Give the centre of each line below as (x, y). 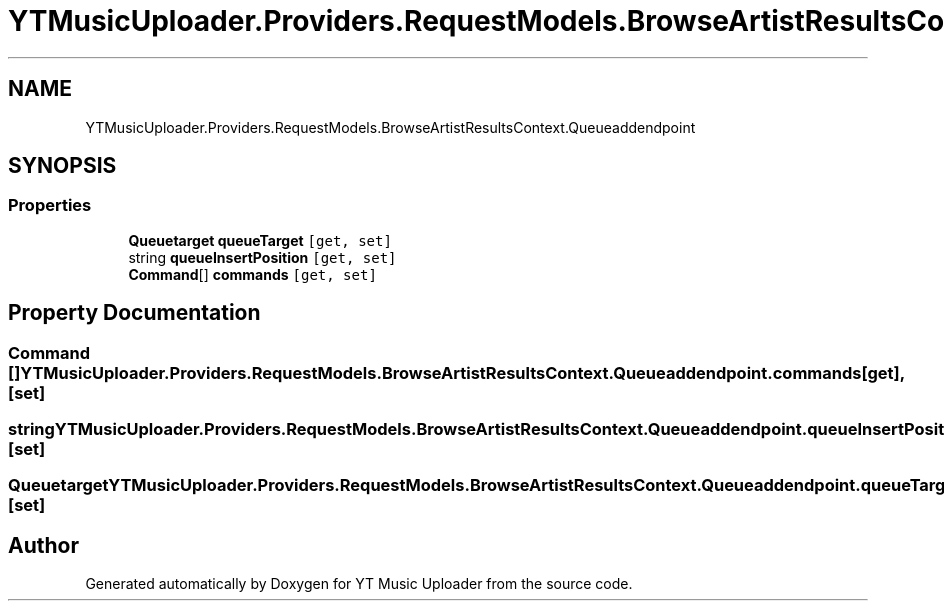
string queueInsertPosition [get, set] (262, 257)
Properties (50, 205)
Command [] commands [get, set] (252, 274)
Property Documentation (134, 313)
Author (43, 545)
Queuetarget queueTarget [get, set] (260, 240)
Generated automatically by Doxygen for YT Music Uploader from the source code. (359, 584)
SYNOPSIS (62, 166)
